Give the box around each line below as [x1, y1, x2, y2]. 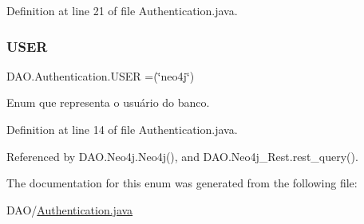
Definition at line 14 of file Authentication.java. [6, 121, 238, 137]
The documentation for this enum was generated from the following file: [6, 175, 358, 191]
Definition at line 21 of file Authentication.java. [6, 2, 238, 18]
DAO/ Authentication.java [6, 201, 133, 218]
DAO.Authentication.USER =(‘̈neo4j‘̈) [6, 67, 195, 84]
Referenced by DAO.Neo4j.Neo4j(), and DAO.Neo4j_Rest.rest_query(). [6, 147, 358, 164]
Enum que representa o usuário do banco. [6, 94, 210, 111]
